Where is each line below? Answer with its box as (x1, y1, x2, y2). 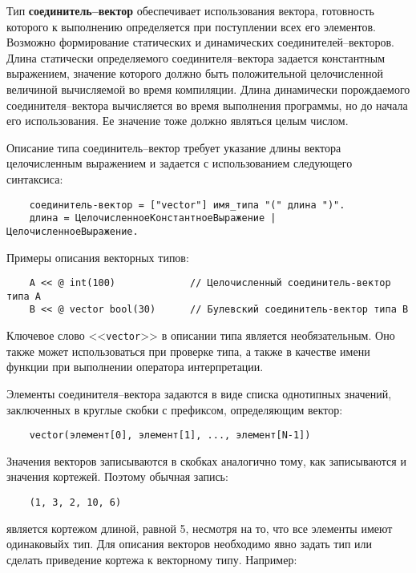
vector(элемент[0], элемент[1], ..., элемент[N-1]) (29, 430, 311, 442)
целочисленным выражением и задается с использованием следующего (6, 155, 353, 171)
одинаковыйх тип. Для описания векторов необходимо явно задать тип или (6, 535, 373, 552)
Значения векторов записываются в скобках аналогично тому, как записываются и (6, 452, 406, 469)
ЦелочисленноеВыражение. (6, 225, 139, 237)
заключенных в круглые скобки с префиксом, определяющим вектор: (6, 401, 343, 418)
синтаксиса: (6, 170, 63, 187)
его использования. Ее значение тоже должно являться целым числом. (6, 112, 349, 129)
